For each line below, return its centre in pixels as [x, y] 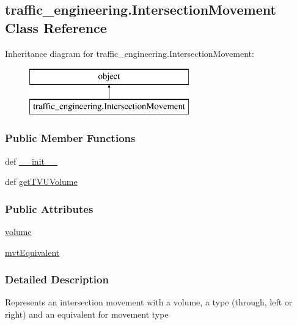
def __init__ [31, 161]
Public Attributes [49, 208]
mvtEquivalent [32, 252]
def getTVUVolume [41, 181]
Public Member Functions [70, 138]
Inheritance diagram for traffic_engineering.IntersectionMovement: [130, 53]
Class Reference [56, 27]
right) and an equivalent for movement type [87, 314]
